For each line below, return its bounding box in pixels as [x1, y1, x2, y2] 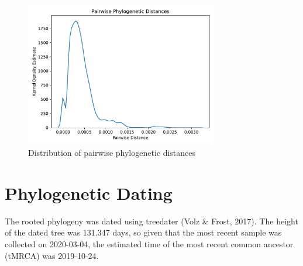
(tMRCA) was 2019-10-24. [5, 249, 99, 261]
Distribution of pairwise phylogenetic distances [28, 146, 196, 159]
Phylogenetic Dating [5, 180, 173, 204]
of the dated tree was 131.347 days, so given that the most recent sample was [5, 226, 282, 238]
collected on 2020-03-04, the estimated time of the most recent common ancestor [5, 238, 294, 250]
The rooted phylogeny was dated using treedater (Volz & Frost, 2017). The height [5, 214, 298, 227]
